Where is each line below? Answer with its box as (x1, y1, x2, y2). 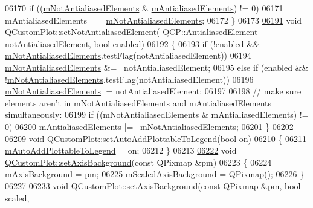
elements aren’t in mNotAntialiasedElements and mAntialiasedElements (5, 96, 272, 109)
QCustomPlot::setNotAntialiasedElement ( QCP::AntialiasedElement (5, 25, 258, 38)
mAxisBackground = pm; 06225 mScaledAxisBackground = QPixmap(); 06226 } (5, 167, 305, 180)
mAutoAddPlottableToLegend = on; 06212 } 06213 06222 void (5, 144, 237, 157)
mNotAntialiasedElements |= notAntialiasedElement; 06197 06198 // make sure (5, 85, 302, 97)
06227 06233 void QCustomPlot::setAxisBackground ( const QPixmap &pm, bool (5, 179, 301, 192)
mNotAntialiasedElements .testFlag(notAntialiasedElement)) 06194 (5, 49, 251, 62)
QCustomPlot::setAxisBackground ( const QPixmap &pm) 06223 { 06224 (5, 155, 272, 168)
